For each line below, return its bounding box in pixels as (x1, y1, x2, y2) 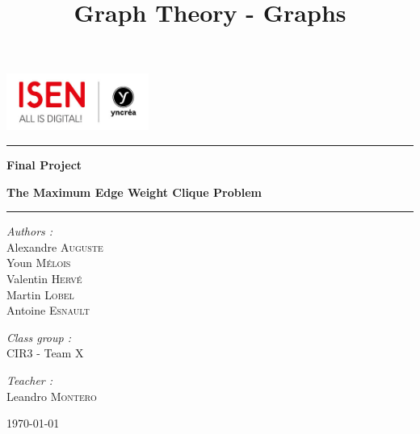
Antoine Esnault (6, 302, 90, 319)
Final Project (6, 156, 82, 173)
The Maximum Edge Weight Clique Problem (6, 183, 262, 200)
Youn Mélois (6, 254, 71, 271)
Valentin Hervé (6, 270, 82, 287)
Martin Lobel (6, 286, 74, 303)
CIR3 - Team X (6, 344, 84, 361)
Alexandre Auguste (6, 238, 103, 255)
